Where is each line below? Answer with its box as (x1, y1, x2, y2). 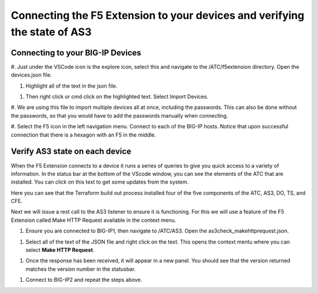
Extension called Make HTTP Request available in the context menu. (11, 217, 177, 224)
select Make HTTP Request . (25, 247, 95, 254)
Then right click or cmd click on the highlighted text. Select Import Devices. (25, 93, 208, 100)
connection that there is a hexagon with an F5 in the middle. (11, 131, 156, 138)
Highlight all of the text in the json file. (25, 82, 118, 89)
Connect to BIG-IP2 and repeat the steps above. (25, 277, 143, 284)
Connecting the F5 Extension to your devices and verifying (11, 9, 304, 22)
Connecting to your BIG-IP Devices (11, 48, 141, 58)
